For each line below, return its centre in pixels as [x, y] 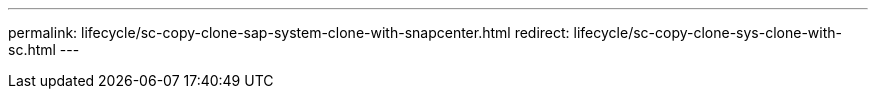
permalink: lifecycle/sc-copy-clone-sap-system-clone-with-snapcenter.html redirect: [289, 32]
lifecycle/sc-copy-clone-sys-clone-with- [708, 32]
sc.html [32, 49]
